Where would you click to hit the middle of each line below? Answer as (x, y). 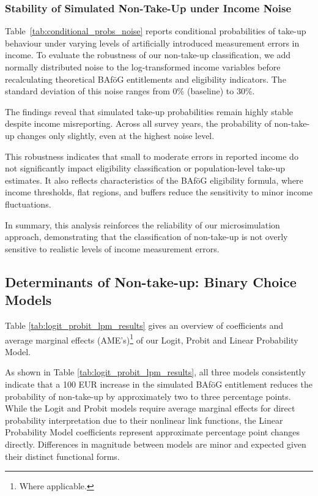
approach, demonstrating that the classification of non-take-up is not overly (146, 237)
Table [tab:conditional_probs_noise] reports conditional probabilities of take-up (156, 31)
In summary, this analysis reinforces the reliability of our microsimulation (142, 224)
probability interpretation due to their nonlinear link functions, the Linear (144, 420)
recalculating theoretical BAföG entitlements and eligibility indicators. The (146, 79)
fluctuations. (28, 204)
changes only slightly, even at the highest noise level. (116, 135)
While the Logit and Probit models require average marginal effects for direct (150, 408)
